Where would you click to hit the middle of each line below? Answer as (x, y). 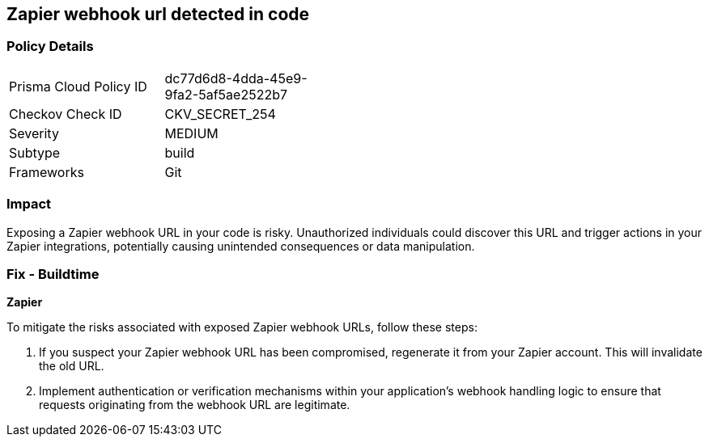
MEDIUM (191, 133)
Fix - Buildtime (53, 274)
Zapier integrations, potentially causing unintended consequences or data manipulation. (241, 246)
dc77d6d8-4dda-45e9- (236, 78)
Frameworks (47, 172)
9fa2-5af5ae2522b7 (226, 94)
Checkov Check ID (66, 114)
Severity (34, 133)
